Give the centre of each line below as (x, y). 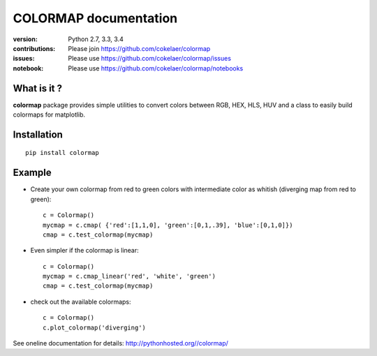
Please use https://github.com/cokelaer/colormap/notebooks (156, 68)
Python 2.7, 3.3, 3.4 (96, 39)
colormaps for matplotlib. (49, 114)
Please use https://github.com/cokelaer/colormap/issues (150, 59)
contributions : (34, 48)
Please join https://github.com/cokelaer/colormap (139, 48)
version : (25, 39)
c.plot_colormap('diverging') (95, 327)
